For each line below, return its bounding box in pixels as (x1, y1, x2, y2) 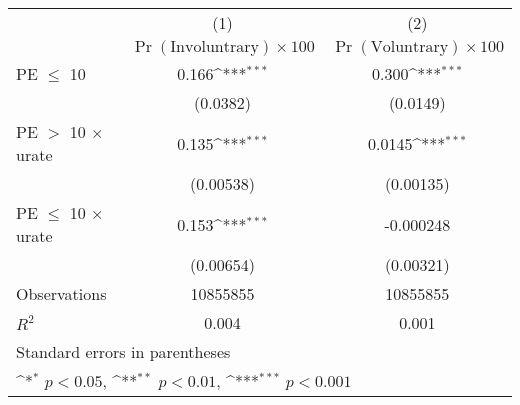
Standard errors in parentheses (16, 340, 231, 363)
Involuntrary (170, 39, 259, 55)
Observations (16, 282, 107, 305)
